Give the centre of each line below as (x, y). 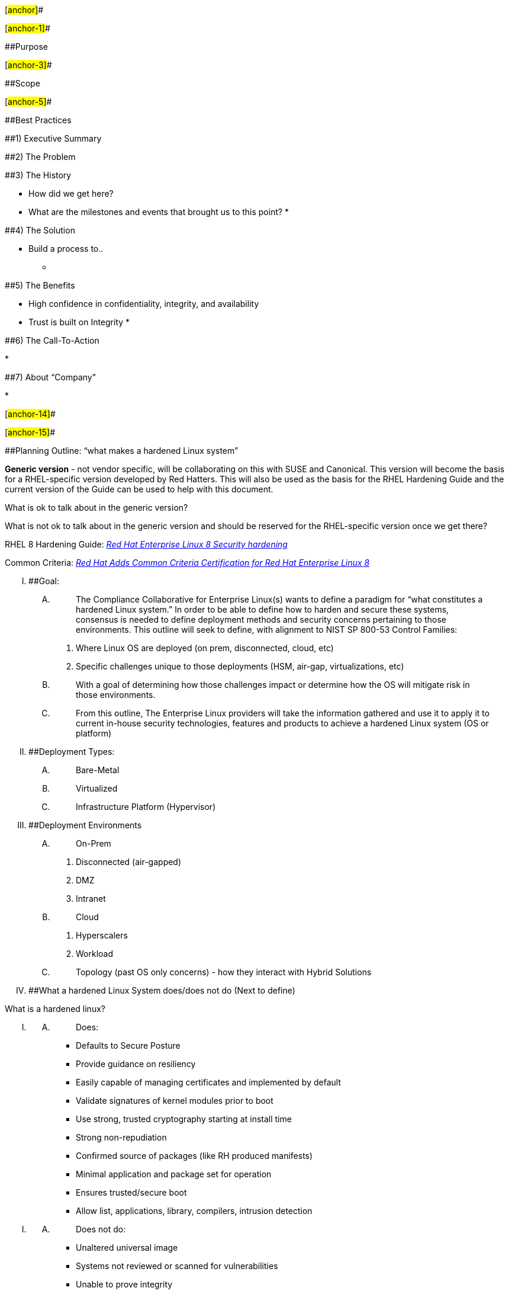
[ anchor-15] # (30, 432)
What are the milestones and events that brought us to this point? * (159, 212)
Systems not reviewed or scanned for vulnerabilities (177, 1266)
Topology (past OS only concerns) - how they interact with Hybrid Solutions (224, 972)
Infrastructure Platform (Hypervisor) (146, 807)
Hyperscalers (102, 935)
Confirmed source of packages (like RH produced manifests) (194, 1156)
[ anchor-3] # (28, 65)
